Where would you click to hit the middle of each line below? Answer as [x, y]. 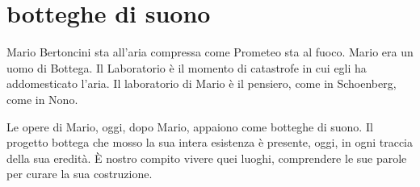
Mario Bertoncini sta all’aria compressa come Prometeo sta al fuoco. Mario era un [210, 52]
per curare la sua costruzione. [80, 174]
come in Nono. [42, 99]
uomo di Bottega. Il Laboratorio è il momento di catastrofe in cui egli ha [187, 67]
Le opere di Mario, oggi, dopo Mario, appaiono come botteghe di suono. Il [190, 126]
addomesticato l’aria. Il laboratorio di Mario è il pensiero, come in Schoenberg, [202, 83]
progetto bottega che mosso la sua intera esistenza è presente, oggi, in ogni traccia [210, 142]
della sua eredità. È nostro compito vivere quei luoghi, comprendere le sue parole [207, 158]
